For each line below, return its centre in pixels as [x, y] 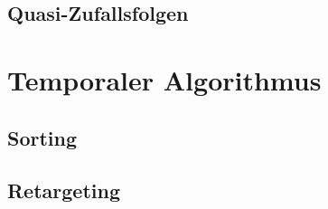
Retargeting [64, 190]
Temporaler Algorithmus [164, 79]
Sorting [42, 137]
